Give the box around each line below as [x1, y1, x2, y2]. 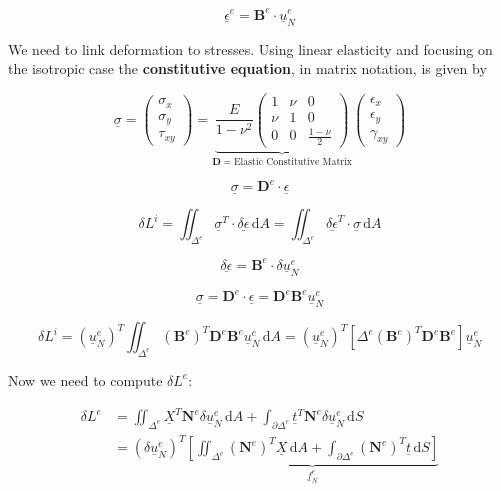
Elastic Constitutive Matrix [233, 157, 353, 168]
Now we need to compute [8, 369, 163, 390]
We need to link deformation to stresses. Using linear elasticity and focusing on [8, 38, 493, 59]
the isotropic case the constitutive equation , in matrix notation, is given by [8, 58, 487, 79]
